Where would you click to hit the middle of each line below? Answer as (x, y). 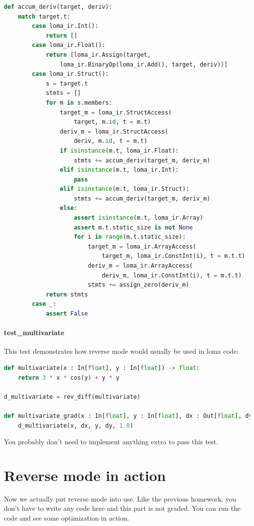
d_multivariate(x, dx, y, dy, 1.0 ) (75, 425)
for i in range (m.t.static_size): (130, 237)
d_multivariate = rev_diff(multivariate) (72, 397)
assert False (67, 314)
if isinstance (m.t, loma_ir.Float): (119, 150)
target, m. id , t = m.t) (112, 122)
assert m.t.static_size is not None (133, 227)
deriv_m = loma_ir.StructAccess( (114, 131)
